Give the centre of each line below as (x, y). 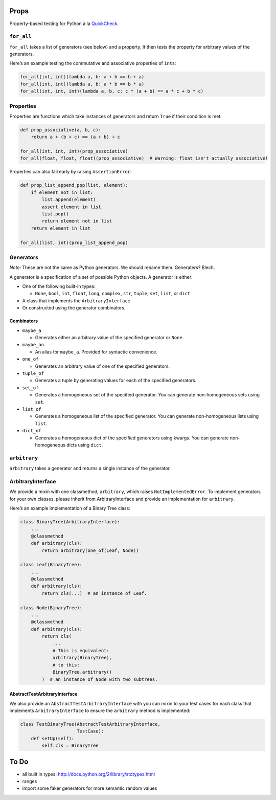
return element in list (61, 228)
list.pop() (55, 214)
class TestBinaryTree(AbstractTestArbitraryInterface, (90, 724)
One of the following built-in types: (59, 286)
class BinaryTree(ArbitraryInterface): (70, 521)
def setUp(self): (53, 738)
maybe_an (33, 345)
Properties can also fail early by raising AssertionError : (71, 172)
